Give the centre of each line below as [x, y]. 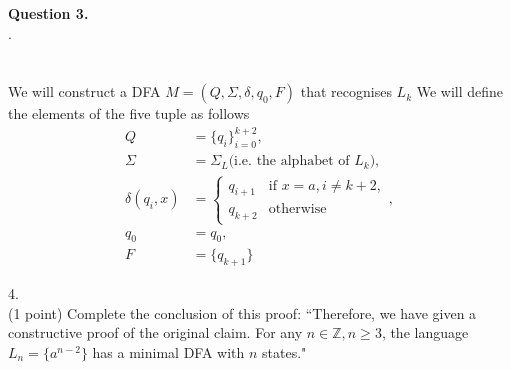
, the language [425, 332]
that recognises [346, 91]
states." [284, 351]
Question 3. [48, 13]
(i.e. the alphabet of [289, 161]
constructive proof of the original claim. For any [155, 332]
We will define [460, 91]
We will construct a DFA [84, 91]
